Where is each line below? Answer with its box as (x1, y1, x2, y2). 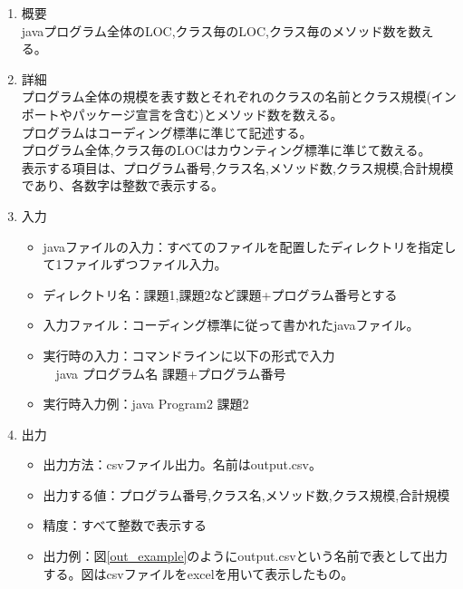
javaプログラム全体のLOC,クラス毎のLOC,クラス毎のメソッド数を (21, 21, 409, 40)
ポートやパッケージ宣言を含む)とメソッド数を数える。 (21, 104, 343, 123)
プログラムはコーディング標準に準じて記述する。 (21, 122, 313, 141)
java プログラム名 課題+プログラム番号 (55, 363, 286, 382)
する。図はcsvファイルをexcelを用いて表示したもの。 (43, 564, 354, 583)
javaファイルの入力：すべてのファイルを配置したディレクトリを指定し (43, 237, 457, 256)
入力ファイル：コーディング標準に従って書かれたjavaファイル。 (43, 315, 420, 334)
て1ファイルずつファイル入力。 (43, 255, 227, 274)
